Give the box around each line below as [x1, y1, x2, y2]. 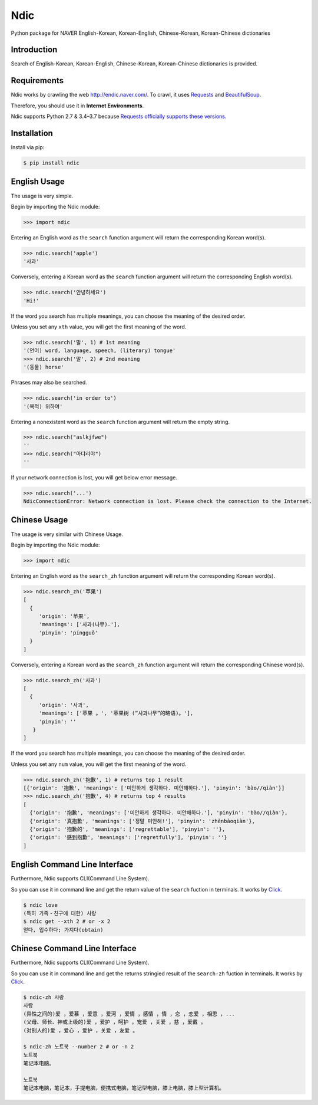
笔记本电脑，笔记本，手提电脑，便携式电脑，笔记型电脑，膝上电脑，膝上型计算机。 [23, 1085, 225, 1091]
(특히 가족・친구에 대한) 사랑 [23, 910, 97, 917]
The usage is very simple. [11, 192, 74, 199]
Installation [11, 128, 53, 138]
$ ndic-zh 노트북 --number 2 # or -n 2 [23, 1044, 134, 1050]
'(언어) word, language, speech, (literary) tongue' [23, 347, 176, 354]
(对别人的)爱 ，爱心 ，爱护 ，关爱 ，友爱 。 [23, 1027, 138, 1034]
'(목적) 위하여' [23, 403, 63, 410]
